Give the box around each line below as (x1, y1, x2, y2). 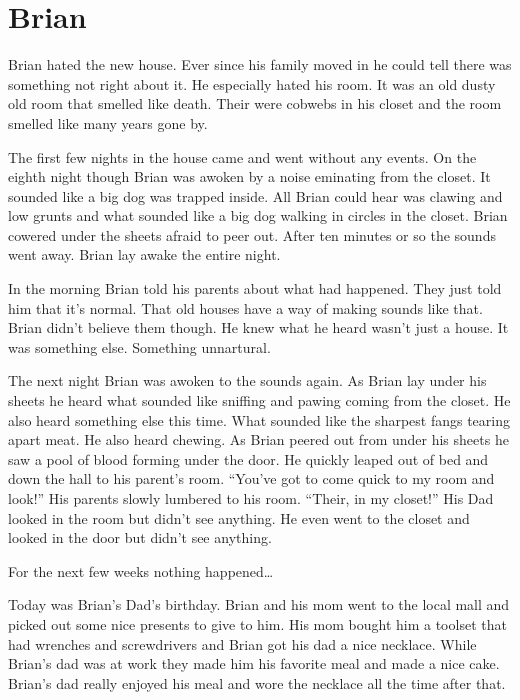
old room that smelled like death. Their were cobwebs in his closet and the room (8, 93, 502, 114)
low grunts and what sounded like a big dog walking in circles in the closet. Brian (8, 205, 508, 226)
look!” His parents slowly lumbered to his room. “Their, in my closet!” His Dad (8, 488, 494, 508)
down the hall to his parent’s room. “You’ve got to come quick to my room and (8, 468, 495, 489)
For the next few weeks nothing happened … (8, 560, 274, 581)
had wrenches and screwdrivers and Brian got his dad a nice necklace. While (8, 633, 477, 654)
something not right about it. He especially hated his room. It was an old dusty (8, 73, 496, 94)
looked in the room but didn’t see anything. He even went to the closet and (8, 507, 470, 528)
